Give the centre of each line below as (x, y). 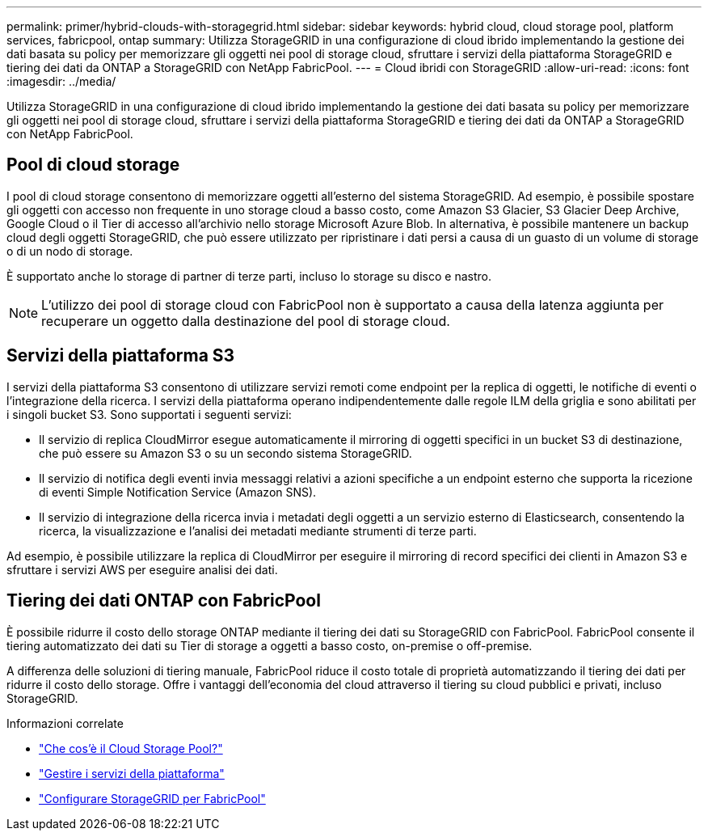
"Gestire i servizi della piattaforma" (132, 773)
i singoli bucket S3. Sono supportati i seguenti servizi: (149, 414)
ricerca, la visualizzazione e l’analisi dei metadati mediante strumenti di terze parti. (258, 531)
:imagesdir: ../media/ (61, 81)
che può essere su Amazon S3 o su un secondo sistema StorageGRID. (225, 453)
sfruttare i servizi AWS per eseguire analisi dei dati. (142, 569)
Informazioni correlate (65, 723)
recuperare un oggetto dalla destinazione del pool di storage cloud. (246, 321)
